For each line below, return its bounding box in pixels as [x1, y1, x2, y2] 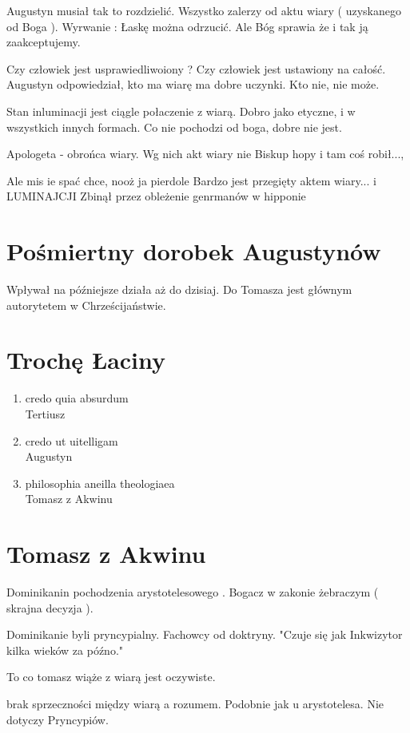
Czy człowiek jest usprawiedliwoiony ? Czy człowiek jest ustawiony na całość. [6, 60, 386, 77]
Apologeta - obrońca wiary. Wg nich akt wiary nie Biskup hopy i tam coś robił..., [6, 145, 404, 162]
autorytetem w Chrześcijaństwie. [6, 296, 166, 313]
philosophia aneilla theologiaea [25, 474, 175, 491]
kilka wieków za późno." [6, 641, 124, 658]
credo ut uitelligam [25, 432, 118, 449]
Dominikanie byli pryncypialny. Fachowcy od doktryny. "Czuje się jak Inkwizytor [6, 626, 403, 643]
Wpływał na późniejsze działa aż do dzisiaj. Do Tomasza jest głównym [6, 281, 352, 298]
